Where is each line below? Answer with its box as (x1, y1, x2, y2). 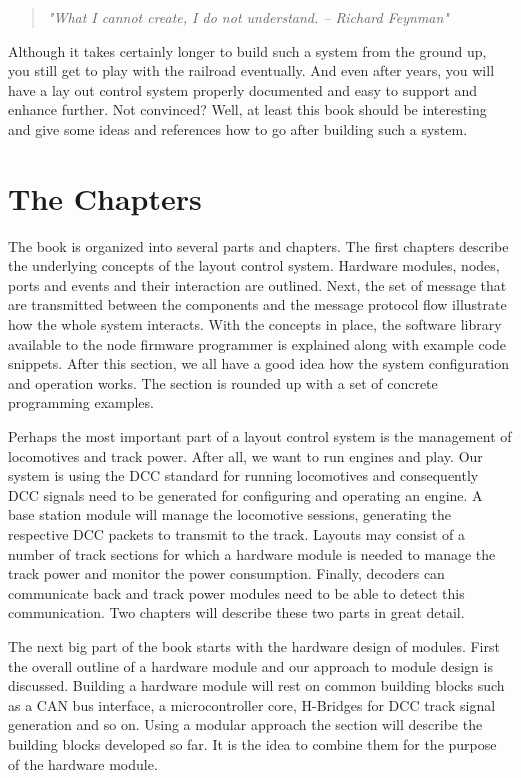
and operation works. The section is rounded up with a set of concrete (8, 372, 438, 393)
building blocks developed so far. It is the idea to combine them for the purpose (8, 733, 497, 754)
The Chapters (8, 177, 202, 218)
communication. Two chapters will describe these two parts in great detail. (8, 602, 465, 623)
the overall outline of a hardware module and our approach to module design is (8, 655, 493, 676)
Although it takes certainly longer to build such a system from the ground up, (8, 40, 487, 61)
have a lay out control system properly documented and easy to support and (8, 79, 478, 100)
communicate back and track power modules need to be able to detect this (8, 582, 465, 603)
